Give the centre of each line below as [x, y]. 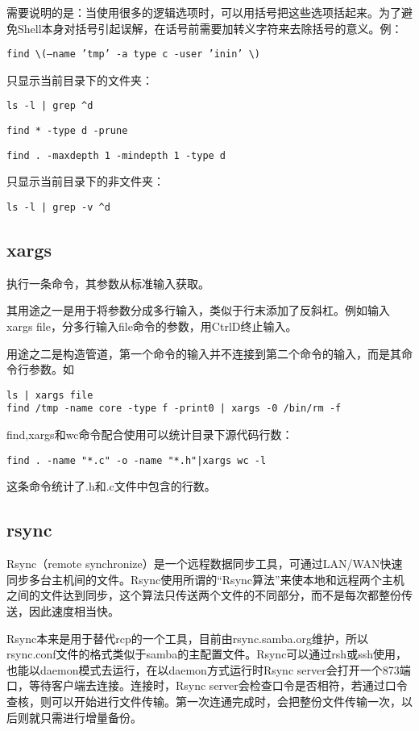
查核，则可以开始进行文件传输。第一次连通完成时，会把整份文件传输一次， [204, 701]
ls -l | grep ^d [50, 106]
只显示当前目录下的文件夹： [80, 79]
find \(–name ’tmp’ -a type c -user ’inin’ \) [133, 54]
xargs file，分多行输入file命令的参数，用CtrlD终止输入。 [152, 326]
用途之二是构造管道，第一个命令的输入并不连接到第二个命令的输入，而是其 [204, 353]
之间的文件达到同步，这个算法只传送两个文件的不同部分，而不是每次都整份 [204, 595]
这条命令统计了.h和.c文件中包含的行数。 [111, 486]
